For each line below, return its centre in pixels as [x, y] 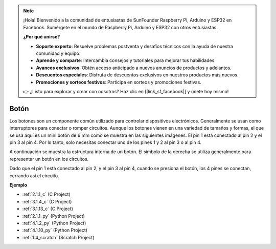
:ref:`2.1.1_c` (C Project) [47, 194]
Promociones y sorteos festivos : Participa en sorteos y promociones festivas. [119, 82]
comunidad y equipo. [58, 53]
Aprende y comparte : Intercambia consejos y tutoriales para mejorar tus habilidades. [126, 60]
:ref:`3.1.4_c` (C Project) [47, 201]
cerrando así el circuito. [34, 175]
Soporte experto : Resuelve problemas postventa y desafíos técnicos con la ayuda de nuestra [135, 46]
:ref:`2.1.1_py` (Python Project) [54, 216]
